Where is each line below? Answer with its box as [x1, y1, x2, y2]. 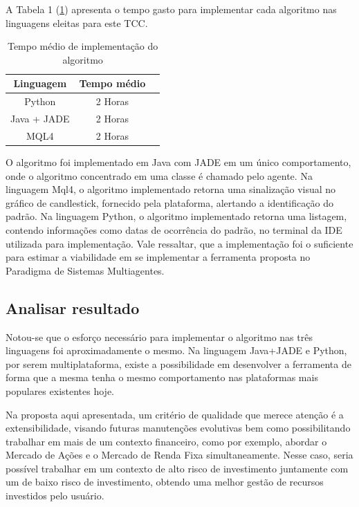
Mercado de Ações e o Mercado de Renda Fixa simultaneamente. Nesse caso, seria [6, 448, 353, 462]
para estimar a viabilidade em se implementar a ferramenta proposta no [6, 250, 311, 264]
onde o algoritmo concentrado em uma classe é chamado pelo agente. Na [6, 168, 313, 183]
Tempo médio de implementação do [7, 39, 158, 53]
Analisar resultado [6, 297, 140, 318]
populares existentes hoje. [6, 383, 114, 398]
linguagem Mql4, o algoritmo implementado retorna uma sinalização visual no [6, 182, 336, 196]
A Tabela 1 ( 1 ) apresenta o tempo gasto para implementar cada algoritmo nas [6, 2, 337, 16]
